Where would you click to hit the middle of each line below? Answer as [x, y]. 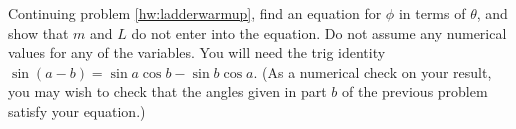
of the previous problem [415, 91]
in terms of [432, 13]
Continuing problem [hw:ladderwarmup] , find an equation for [195, 13]
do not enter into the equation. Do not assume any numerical [319, 32]
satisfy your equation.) [77, 110]
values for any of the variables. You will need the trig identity [197, 52]
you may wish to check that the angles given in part [167, 91]
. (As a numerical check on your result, [372, 71]
